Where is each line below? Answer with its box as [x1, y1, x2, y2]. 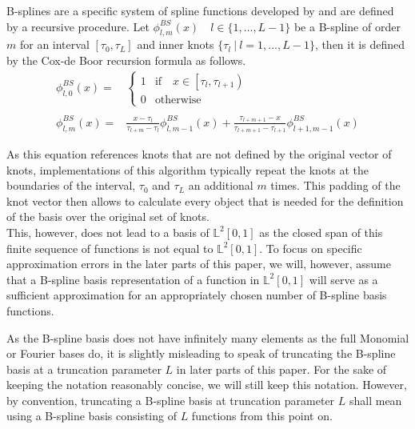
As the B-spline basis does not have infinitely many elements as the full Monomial [6, 329, 409, 346]
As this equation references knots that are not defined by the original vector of [6, 145, 392, 162]
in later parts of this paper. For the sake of [176, 360, 387, 377]
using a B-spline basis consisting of [6, 407, 177, 424]
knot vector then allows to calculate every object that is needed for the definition [6, 192, 404, 209]
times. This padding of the [270, 177, 401, 194]
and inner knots [137, 36, 214, 53]
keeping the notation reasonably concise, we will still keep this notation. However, [6, 376, 407, 393]
